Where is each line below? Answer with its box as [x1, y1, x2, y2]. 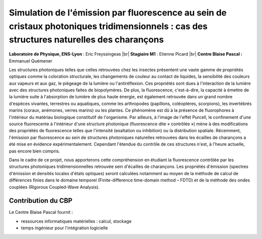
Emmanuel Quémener [9, 58, 53, 64]
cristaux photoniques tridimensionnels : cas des [9, 21, 208, 31]
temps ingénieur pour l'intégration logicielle [21, 225, 108, 231]
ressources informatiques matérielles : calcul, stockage [21, 218, 132, 224]
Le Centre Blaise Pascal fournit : [9, 209, 73, 215]
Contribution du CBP [9, 196, 73, 205]
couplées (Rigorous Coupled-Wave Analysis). [9, 184, 99, 190]
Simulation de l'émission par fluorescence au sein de [9, 7, 227, 18]
